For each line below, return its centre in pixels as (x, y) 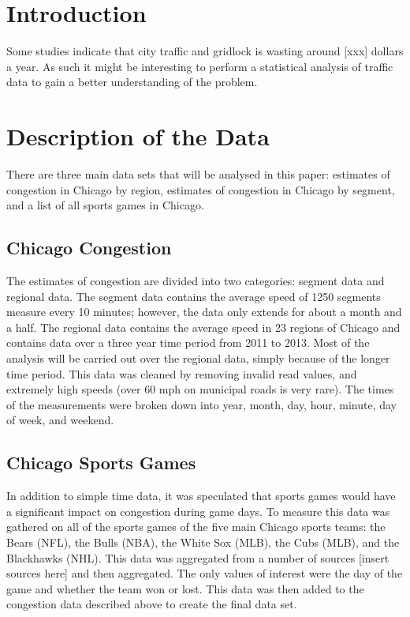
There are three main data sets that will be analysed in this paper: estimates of (198, 174)
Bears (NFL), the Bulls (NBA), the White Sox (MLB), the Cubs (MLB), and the (203, 542)
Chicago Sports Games (101, 463)
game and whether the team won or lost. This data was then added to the (185, 588)
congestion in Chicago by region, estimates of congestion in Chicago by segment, (201, 189)
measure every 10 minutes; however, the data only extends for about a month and (204, 312)
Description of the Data (138, 136)
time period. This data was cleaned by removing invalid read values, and (182, 373)
